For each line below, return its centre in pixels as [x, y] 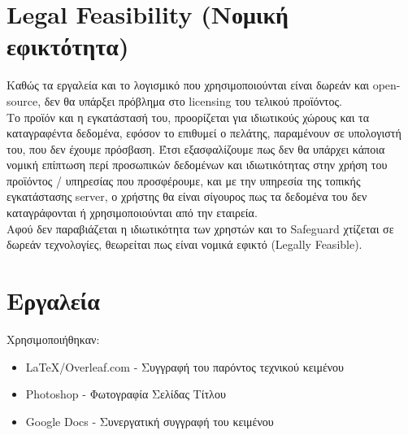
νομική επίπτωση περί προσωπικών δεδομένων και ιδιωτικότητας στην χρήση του [197, 165]
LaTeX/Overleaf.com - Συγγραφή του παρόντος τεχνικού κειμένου [185, 366]
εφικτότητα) [68, 46]
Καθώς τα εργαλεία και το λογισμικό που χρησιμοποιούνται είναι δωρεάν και [188, 85]
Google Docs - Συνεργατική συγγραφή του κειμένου [150, 421]
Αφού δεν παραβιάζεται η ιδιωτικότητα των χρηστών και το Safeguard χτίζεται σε [200, 228]
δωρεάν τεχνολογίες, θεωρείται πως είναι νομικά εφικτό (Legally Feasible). [184, 244]
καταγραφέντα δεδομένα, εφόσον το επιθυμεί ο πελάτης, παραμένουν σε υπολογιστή [204, 133]
